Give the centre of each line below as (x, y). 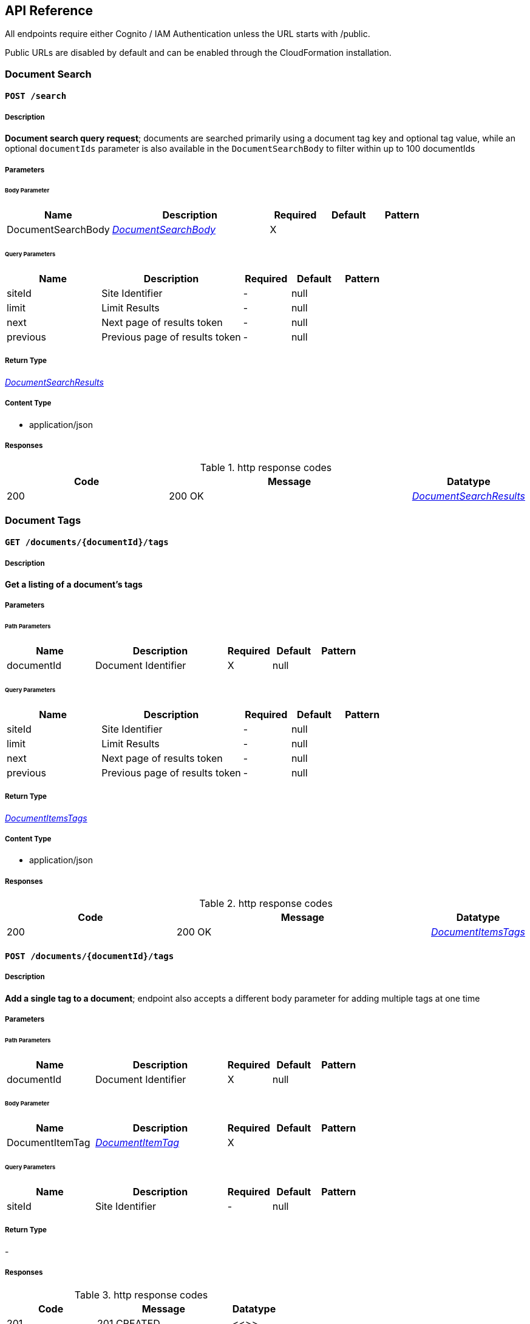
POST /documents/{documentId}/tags (90, 956)
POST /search (36, 96)
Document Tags (43, 520)
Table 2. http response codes (266, 904)
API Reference (49, 11)
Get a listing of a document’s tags (74, 585)
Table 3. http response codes (141, 1295)
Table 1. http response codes (266, 468)
